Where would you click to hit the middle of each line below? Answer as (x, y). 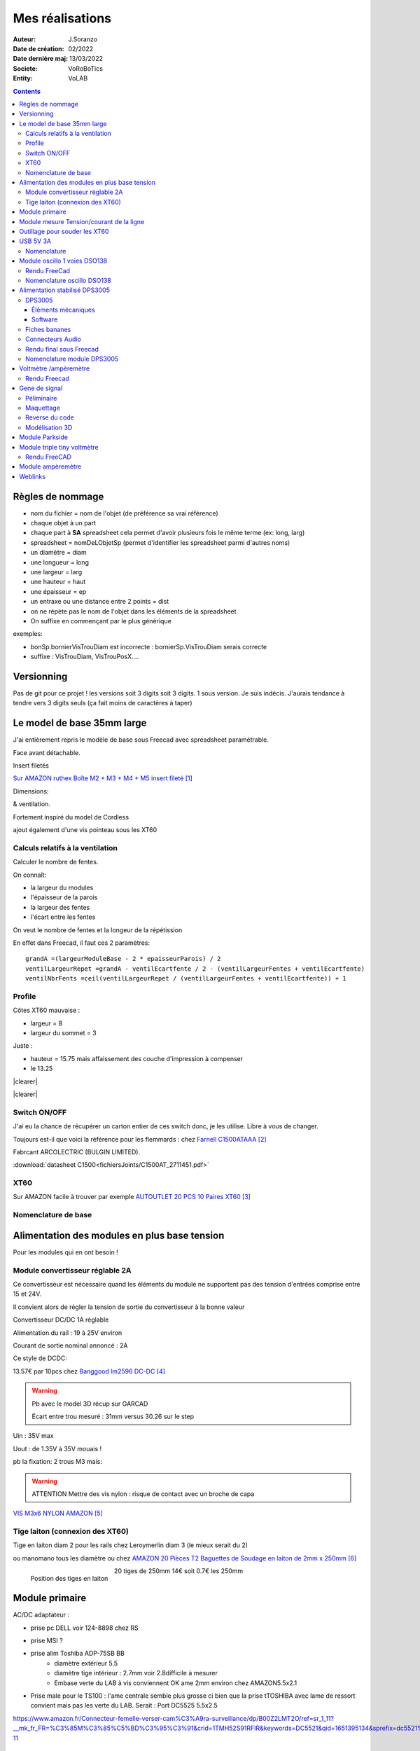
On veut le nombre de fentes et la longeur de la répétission (98, 930)
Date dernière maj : (41, 59)
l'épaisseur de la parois (64, 897)
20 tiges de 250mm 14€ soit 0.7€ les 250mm (178, 1571)
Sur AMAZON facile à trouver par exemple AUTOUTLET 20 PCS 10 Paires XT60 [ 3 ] (132, 1197)
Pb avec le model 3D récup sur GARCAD (90, 1404)
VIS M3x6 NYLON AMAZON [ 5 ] (58, 1514)
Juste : (23, 1046)
